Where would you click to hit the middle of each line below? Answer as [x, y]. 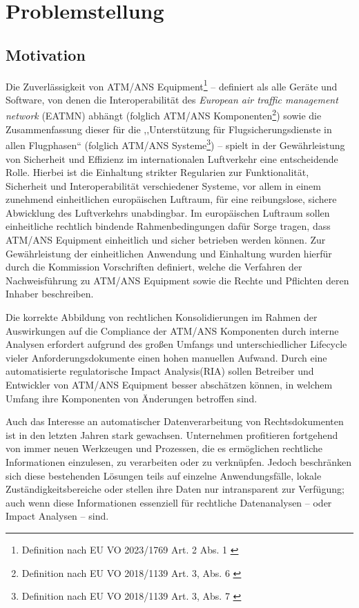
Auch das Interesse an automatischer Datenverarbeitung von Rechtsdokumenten [175, 421]
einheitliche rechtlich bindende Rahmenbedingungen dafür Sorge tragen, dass [168, 226]
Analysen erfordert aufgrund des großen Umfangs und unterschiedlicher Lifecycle [176, 344]
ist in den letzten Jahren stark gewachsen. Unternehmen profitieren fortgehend [172, 434]
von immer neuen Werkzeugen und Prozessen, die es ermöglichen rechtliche [164, 448]
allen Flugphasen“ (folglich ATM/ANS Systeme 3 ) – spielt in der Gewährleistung [175, 144]
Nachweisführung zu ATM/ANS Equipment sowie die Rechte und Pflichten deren [177, 280]
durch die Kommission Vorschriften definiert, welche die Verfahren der [154, 267]
